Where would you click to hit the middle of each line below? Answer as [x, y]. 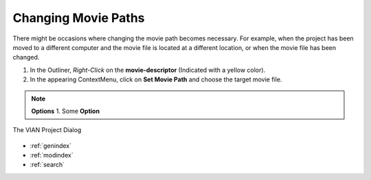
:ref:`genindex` [51, 145]
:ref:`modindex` [52, 155]
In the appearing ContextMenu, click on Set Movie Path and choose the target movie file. [156, 79]
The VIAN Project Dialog [47, 130]
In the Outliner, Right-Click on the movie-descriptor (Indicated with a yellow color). [148, 70]
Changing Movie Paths [79, 18]
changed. [26, 57]
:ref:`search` [47, 165]
